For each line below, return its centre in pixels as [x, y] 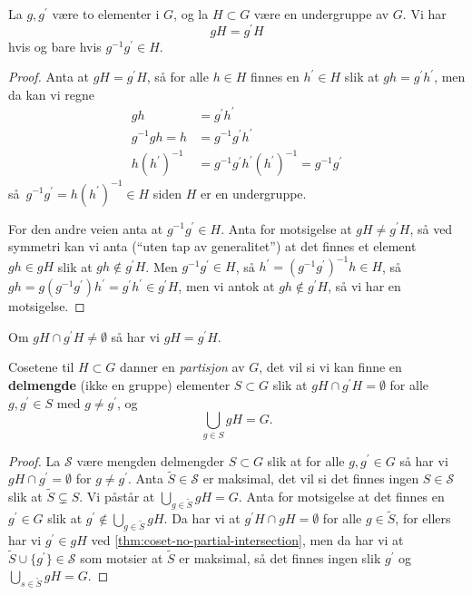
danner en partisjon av [182, 367]
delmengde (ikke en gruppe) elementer [119, 385]
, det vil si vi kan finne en [330, 367]
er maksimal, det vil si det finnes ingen [311, 478]
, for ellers [423, 518]
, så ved [431, 228]
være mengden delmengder [151, 460]
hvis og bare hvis [55, 46]
